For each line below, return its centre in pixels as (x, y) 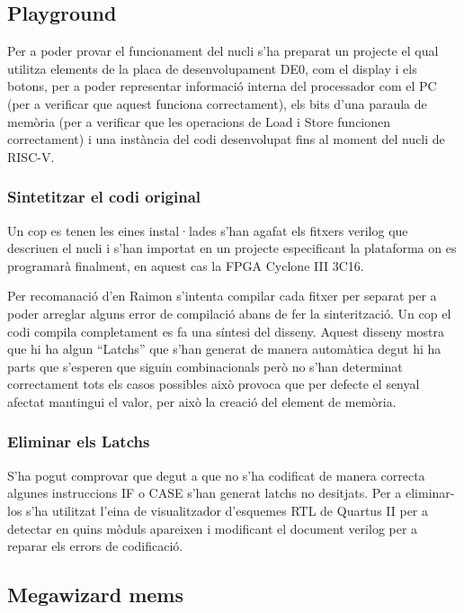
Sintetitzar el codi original (104, 197)
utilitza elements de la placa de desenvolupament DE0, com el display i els (212, 68)
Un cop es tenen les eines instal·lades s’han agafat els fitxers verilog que (208, 230)
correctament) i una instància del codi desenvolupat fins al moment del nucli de (226, 139)
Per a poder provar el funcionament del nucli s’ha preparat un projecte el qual (223, 51)
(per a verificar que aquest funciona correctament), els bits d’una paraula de (217, 103)
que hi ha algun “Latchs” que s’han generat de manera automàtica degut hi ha (224, 349)
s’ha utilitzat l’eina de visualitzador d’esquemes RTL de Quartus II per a (228, 510)
